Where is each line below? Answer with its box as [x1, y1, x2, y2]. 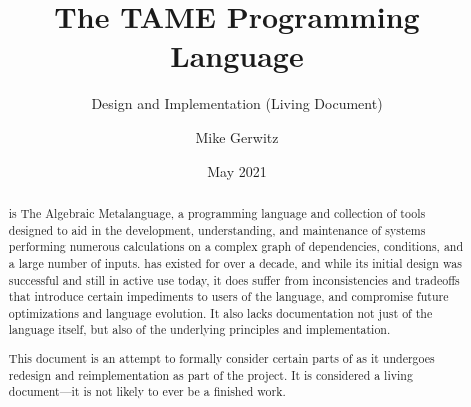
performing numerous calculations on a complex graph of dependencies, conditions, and [8, 238, 464, 255]
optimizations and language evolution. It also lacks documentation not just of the [8, 304, 433, 321]
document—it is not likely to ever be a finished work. [8, 383, 286, 400]
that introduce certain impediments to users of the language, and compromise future [8, 288, 449, 305]
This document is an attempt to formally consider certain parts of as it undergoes [8, 350, 435, 367]
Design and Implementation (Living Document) [91, 93, 383, 114]
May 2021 [207, 160, 267, 181]
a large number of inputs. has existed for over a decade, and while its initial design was [8, 254, 462, 271]
